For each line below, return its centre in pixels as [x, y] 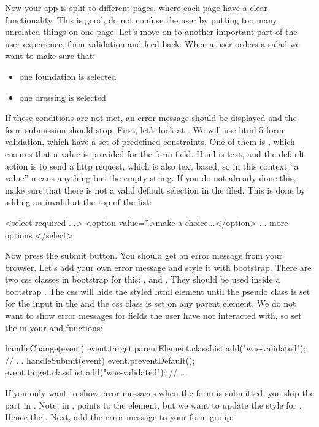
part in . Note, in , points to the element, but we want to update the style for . [153, 405]
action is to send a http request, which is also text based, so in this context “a [152, 166]
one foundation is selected [68, 76]
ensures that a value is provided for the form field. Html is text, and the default [155, 153]
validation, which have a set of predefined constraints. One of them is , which [150, 142]
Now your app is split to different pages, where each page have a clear [136, 7]
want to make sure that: [50, 56]
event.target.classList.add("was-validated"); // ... [96, 372]
